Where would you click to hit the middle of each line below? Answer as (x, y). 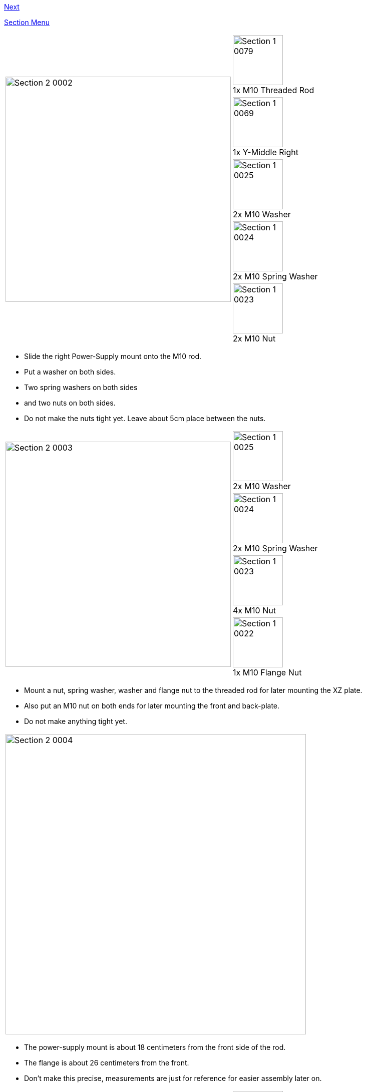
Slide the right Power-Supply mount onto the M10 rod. (113, 356)
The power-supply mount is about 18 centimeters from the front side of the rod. (155, 1047)
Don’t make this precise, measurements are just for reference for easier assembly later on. (173, 1078)
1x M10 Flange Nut (267, 672)
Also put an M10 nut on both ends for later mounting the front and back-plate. (152, 706)
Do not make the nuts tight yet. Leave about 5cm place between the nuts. (145, 418)
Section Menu (27, 22)
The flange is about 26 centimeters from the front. (107, 1063)
